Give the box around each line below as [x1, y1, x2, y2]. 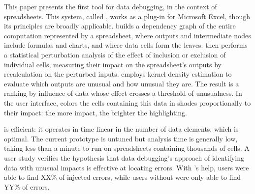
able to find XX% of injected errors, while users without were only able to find [4, 172, 241, 182]
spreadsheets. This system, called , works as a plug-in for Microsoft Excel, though [4, 11, 250, 21]
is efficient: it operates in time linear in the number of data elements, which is [4, 124, 239, 134]
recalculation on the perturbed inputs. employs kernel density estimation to [4, 69, 232, 79]
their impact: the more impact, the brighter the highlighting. [4, 107, 187, 117]
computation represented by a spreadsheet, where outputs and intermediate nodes [4, 30, 251, 40]
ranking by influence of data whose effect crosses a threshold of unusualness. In [4, 88, 242, 98]
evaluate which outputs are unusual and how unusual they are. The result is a [4, 78, 239, 88]
